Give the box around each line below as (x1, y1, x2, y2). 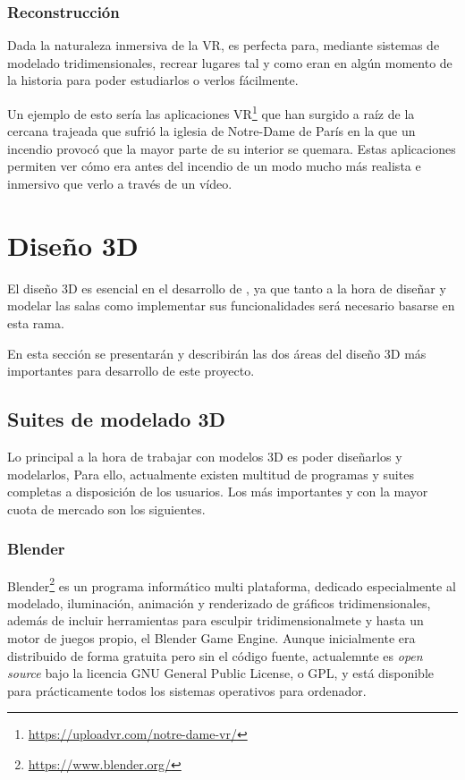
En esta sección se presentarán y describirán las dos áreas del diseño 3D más (7, 343, 427, 362)
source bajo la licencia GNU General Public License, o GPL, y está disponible (7, 664, 434, 682)
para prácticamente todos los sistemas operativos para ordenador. (7, 681, 367, 699)
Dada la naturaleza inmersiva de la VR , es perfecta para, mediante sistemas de (7, 36, 440, 55)
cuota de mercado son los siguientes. (7, 499, 206, 518)
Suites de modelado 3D (7, 405, 226, 433)
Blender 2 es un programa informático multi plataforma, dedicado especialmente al (7, 573, 456, 595)
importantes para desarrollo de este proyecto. (7, 361, 255, 380)
